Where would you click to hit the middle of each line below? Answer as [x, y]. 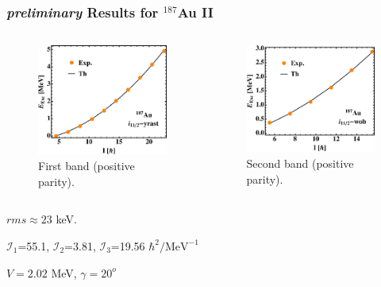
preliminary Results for [83, 12]
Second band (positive [300, 163]
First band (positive [87, 166]
